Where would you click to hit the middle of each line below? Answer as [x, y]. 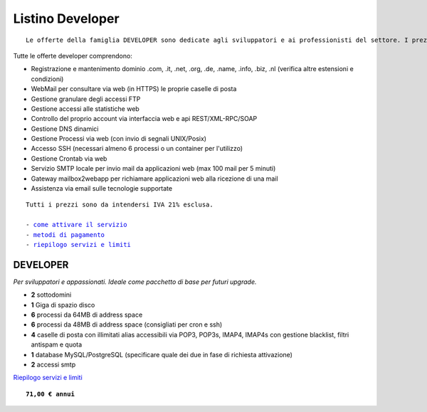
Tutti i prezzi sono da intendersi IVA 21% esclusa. [120, 205]
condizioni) [47, 79]
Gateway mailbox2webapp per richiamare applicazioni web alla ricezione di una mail [154, 179]
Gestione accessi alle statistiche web [85, 109]
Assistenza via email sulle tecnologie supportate [102, 189]
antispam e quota [57, 344]
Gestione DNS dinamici [65, 129]
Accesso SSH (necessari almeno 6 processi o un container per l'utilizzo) [137, 149]
